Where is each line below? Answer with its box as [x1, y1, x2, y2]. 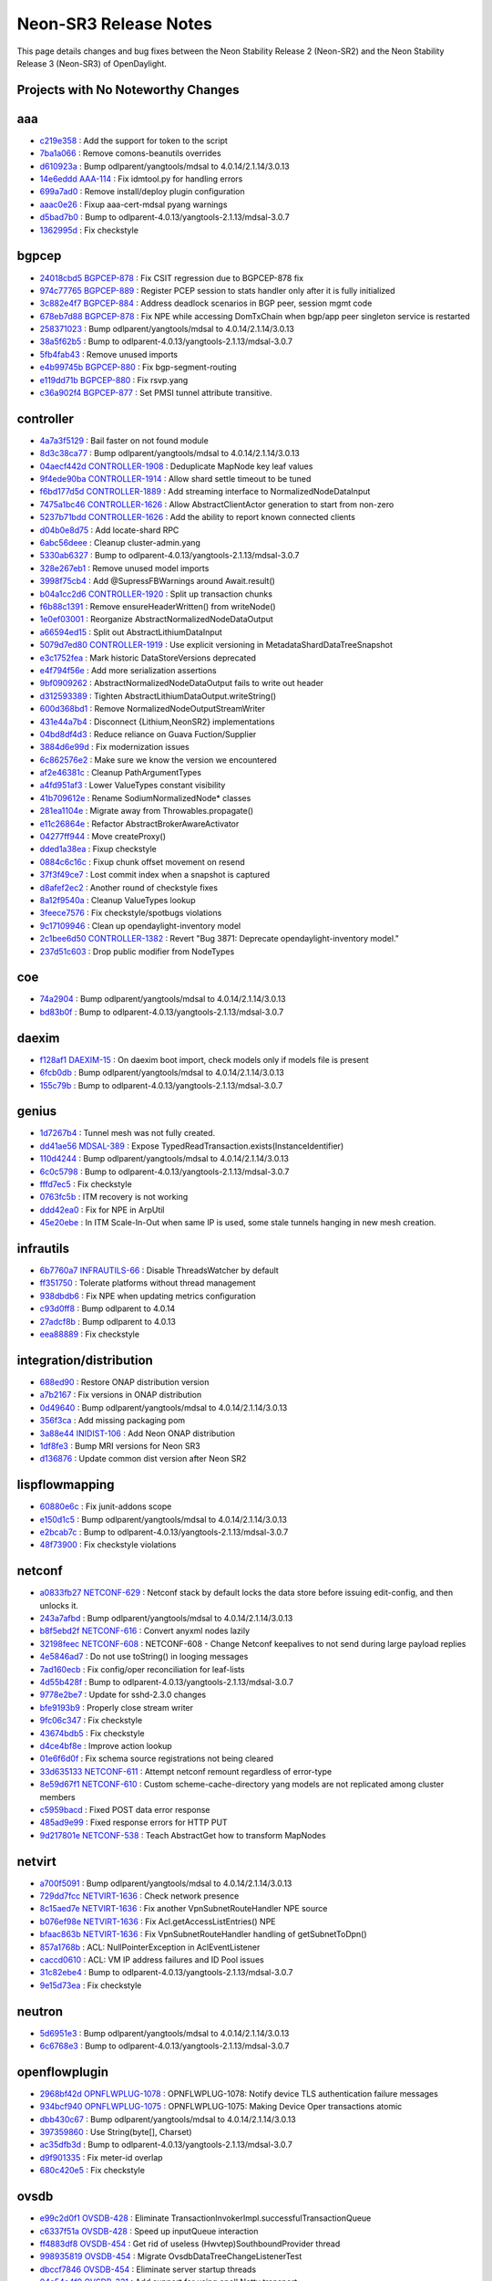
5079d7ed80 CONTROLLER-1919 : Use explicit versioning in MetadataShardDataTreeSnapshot [39, 640, 394, 651]
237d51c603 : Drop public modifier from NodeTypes [39, 945, 235, 957]
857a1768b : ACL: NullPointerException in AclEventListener [39, 1942, 261, 1953]
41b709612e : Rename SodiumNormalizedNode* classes [39, 792, 251, 803]
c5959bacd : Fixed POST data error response [39, 1804, 210, 1815]
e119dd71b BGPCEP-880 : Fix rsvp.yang [39, 374, 189, 385]
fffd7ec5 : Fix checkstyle [39, 1179, 132, 1190]
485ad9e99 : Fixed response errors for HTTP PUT [39, 1817, 228, 1828]
